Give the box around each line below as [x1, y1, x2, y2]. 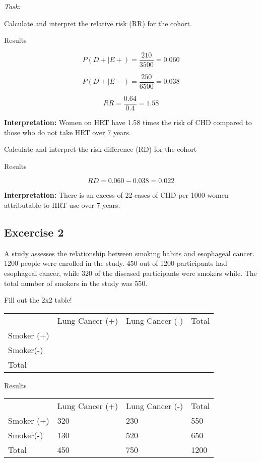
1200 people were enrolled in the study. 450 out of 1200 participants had [4, 258, 227, 268]
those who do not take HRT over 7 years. [4, 127, 131, 137]
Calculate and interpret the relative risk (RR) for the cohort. [4, 18, 192, 28]
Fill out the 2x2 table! [4, 295, 72, 305]
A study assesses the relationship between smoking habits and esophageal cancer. [4, 248, 255, 258]
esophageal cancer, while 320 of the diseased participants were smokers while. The [4, 267, 257, 278]
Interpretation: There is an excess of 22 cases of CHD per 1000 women [4, 190, 229, 200]
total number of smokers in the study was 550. [4, 277, 148, 288]
